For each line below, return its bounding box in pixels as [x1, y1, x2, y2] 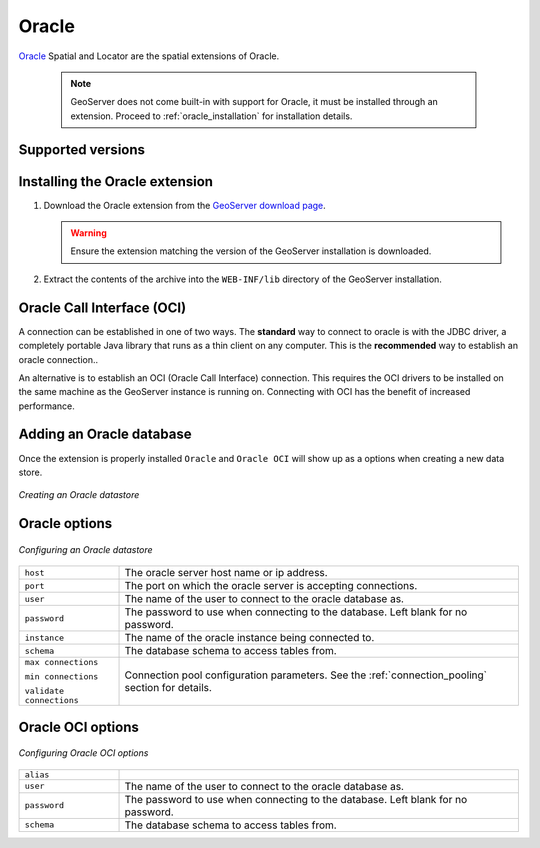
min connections [24, 671, 99, 682]
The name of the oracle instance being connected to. [124, 631, 375, 645]
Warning [70, 227, 107, 239]
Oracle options [18, 515, 113, 532]
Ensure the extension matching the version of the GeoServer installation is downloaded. [70, 245, 432, 257]
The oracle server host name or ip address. [124, 566, 329, 580]
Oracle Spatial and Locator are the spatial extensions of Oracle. [18, 50, 280, 62]
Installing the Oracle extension [18, 173, 214, 190]
